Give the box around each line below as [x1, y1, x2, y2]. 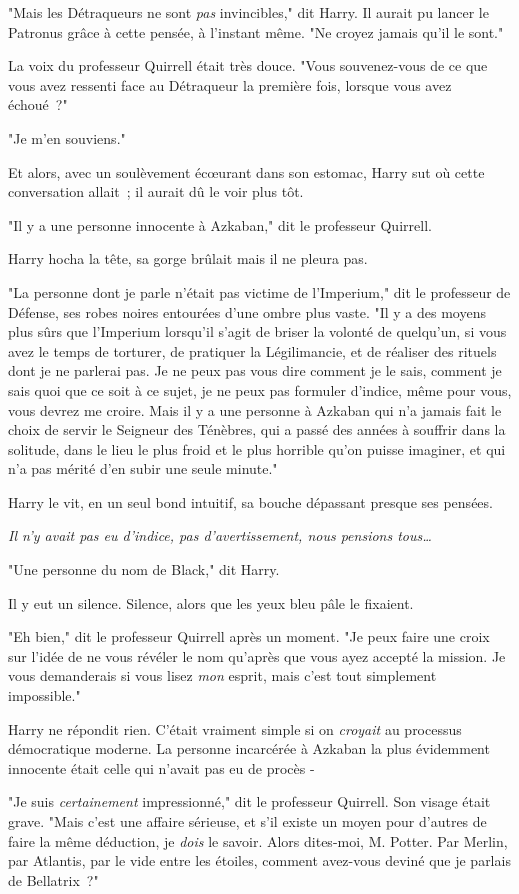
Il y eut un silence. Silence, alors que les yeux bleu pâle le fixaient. [8, 592, 414, 613]
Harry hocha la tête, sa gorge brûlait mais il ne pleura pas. [8, 248, 368, 269]
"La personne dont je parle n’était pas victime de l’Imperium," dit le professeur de [8, 281, 511, 302]
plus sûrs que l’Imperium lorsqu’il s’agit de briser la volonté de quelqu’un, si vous [8, 321, 507, 342]
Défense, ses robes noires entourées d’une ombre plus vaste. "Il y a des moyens [8, 301, 486, 322]
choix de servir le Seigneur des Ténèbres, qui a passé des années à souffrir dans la [8, 419, 506, 440]
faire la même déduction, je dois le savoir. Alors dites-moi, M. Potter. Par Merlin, [8, 830, 508, 851]
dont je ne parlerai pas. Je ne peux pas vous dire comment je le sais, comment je [8, 360, 502, 381]
